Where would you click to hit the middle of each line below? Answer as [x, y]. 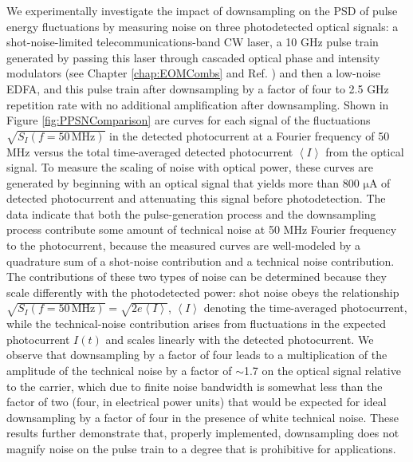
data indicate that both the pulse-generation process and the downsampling [191, 213]
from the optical [365, 151]
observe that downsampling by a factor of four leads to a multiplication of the [197, 355]
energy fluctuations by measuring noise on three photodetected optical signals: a [203, 26]
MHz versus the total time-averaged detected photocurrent [150, 151]
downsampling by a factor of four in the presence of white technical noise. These [203, 417]
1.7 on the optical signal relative [322, 370]
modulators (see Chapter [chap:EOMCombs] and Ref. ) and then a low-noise [194, 73]
